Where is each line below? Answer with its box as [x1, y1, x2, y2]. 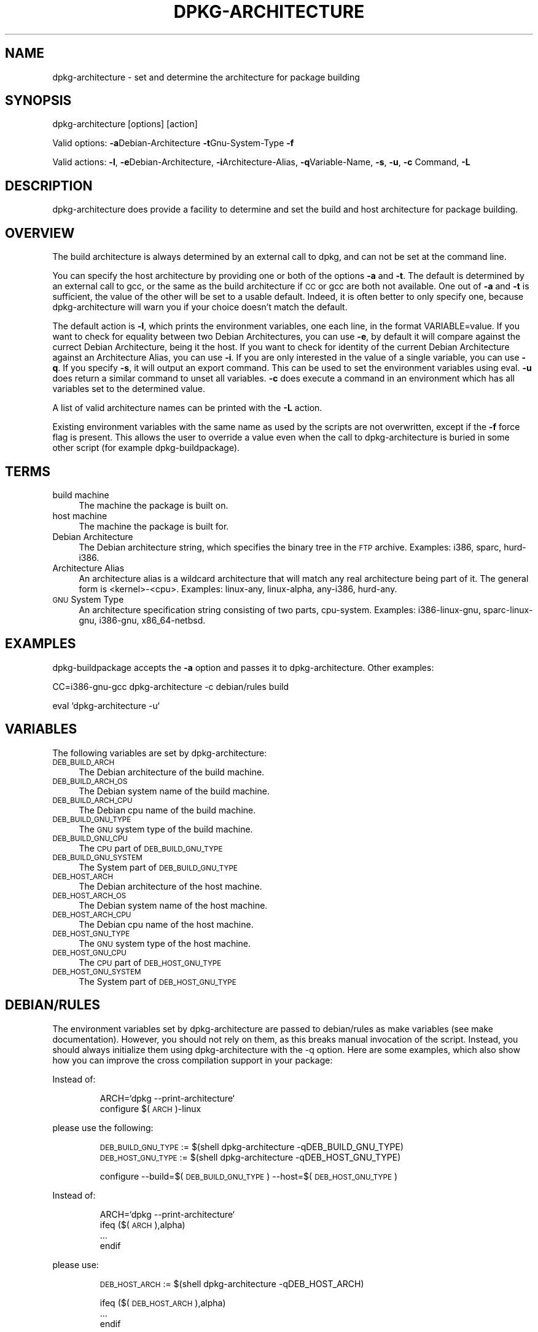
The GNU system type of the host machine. [79, 938, 251, 949]
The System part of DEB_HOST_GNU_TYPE [79, 976, 236, 987]
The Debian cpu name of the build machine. [79, 804, 256, 815]
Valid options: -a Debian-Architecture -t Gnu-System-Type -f [52, 138, 294, 149]
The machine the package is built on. [79, 499, 228, 511]
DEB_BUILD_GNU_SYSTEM [52, 853, 142, 862]
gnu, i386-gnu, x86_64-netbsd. [79, 614, 206, 625]
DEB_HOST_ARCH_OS [52, 891, 127, 900]
